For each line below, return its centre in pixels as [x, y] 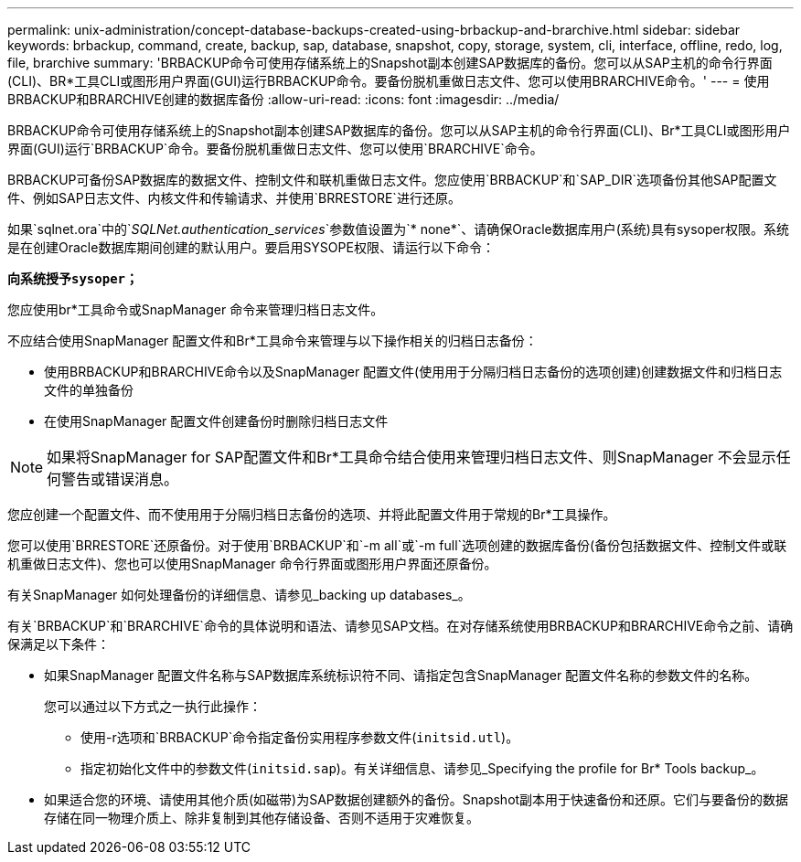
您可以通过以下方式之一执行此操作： [153, 706]
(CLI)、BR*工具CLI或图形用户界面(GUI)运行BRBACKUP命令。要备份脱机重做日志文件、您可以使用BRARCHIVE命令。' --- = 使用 [389, 81]
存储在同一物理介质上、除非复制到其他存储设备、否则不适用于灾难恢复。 [262, 818]
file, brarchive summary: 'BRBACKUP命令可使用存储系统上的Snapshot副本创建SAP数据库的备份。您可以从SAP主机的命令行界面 [390, 63]
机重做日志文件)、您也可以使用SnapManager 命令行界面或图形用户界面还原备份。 [252, 564]
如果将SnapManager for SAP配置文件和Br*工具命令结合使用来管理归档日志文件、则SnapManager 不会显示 [411, 457]
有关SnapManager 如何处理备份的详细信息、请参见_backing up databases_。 [239, 595]
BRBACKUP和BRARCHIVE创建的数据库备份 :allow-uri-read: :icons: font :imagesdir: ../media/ [283, 99]
